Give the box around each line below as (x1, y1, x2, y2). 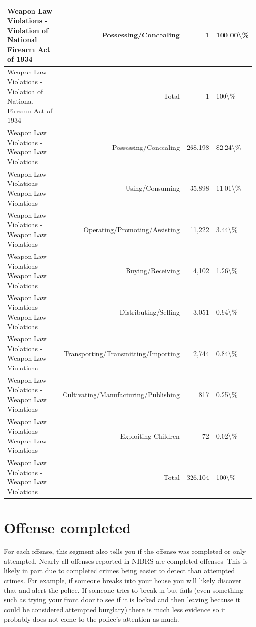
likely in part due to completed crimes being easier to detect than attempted (4, 565, 235, 576)
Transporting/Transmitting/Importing (64, 348, 180, 358)
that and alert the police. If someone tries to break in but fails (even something (4, 585, 244, 595)
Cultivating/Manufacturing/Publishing (63, 389, 180, 400)
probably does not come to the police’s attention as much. (4, 614, 179, 624)
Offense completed (4, 517, 131, 538)
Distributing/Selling (119, 307, 180, 317)
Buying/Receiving (126, 265, 180, 276)
